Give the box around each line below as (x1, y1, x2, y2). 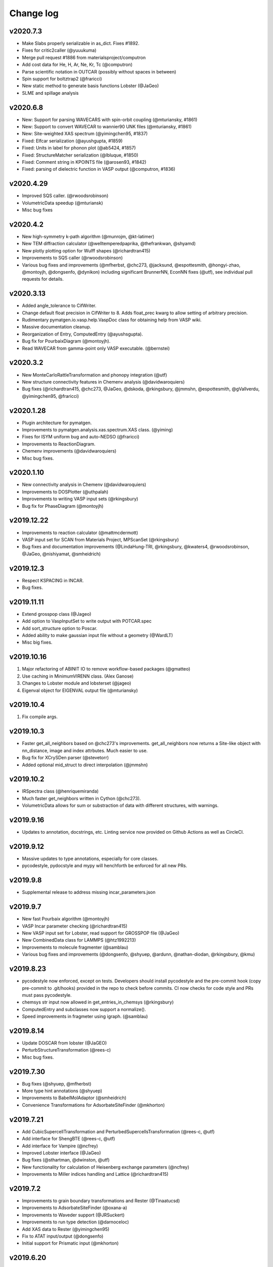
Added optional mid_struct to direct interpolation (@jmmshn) (22, 762, 148, 768)
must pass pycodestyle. (22, 992, 72, 998)
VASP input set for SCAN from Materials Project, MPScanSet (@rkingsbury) (22, 536, 179, 542)
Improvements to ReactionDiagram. (22, 441, 96, 447)
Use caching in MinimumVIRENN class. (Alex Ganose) (22, 673, 134, 679)
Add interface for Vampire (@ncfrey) (22, 1143, 98, 1149)
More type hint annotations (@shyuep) (22, 1088, 103, 1094)
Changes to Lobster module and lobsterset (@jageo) (22, 680, 131, 686)
